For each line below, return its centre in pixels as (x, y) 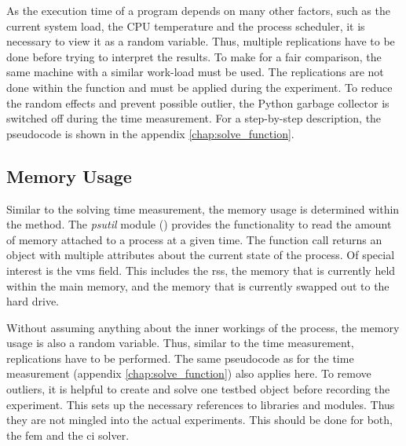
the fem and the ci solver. (68, 435)
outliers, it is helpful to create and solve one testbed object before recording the (198, 389)
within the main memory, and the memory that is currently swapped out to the (198, 285)
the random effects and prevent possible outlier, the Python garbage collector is (198, 102)
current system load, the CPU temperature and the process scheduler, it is (186, 26)
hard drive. (33, 301)
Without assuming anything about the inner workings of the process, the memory (203, 327)
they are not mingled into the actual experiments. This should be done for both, (199, 420)
